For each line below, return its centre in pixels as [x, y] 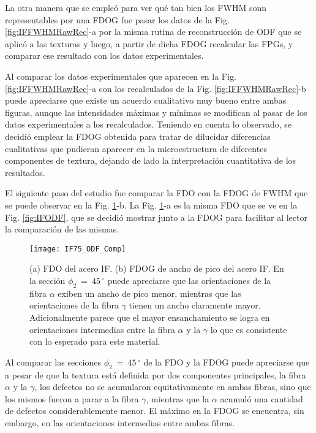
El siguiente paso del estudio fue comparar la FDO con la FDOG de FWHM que [156, 193]
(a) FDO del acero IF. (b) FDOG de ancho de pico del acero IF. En [157, 268]
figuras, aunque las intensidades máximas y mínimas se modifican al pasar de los [156, 112]
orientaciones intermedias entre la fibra [102, 329]
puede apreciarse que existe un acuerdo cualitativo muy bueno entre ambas [146, 100]
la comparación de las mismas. [62, 229]
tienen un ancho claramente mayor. [195, 305]
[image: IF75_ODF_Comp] [78, 249]
